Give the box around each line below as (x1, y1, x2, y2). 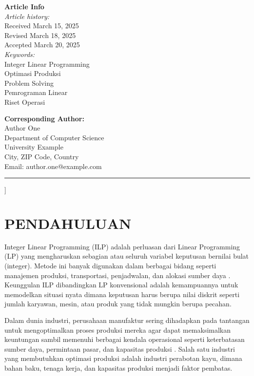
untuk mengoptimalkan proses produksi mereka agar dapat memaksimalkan (4, 324, 231, 335)
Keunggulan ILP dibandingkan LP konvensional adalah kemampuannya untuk (4, 280, 238, 290)
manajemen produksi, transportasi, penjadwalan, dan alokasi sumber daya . (4, 270, 231, 280)
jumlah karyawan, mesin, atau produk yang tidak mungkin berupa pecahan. (4, 299, 232, 309)
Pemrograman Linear (4, 87, 68, 97)
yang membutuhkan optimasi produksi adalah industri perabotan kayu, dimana (4, 353, 242, 363)
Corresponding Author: (4, 113, 84, 123)
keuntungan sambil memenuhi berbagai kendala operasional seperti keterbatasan (4, 334, 245, 344)
